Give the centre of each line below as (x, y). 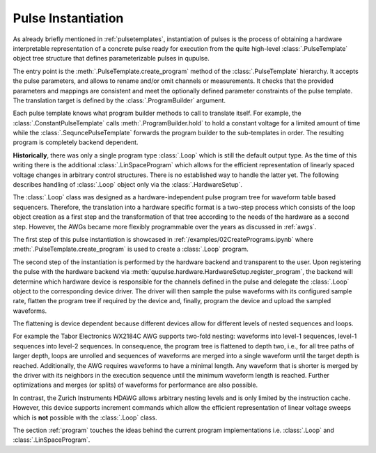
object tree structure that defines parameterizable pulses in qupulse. (111, 59)
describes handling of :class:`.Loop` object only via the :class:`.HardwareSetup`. (128, 185)
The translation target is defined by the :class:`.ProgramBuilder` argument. (119, 100)
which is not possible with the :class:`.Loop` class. (85, 417)
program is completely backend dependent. (76, 142)
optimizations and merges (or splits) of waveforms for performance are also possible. (135, 385)
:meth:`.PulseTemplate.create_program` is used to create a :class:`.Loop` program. (131, 249)
